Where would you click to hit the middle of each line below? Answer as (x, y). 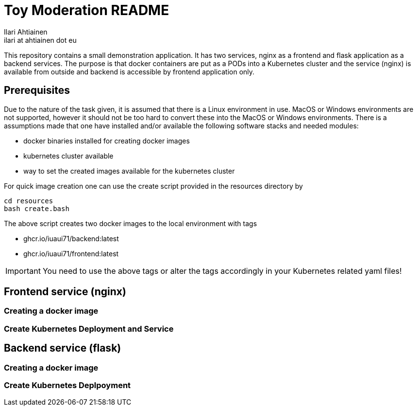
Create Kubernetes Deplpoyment (67, 385)
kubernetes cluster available (68, 156)
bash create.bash (37, 208)
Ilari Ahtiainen (26, 32)
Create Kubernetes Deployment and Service (89, 329)
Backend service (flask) (63, 348)
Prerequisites (37, 90)
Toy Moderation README (87, 10)
